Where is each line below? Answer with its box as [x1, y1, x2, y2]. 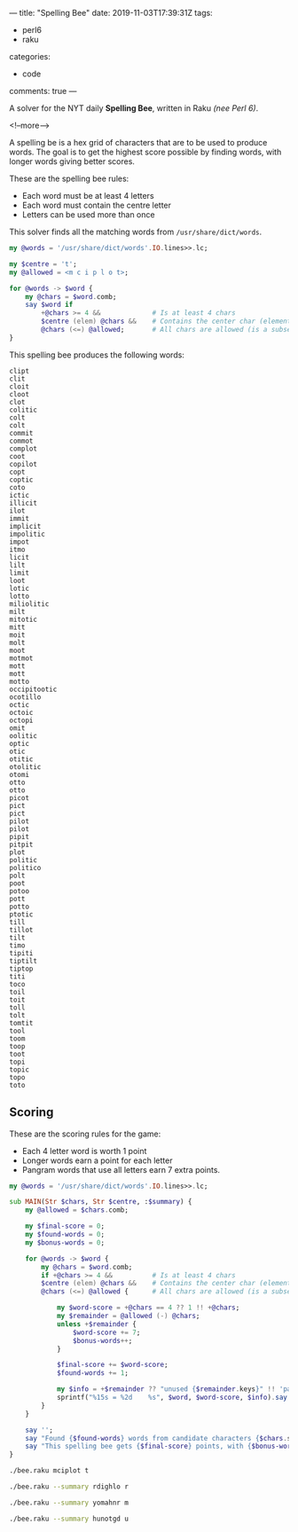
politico [9, 863, 42, 872]
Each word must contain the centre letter [21, 200, 171, 210]
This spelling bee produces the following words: [9, 350, 184, 360]
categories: [9, 51, 51, 61]
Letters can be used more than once [21, 209, 155, 220]
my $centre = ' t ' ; [9, 259, 77, 269]
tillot [9, 925, 34, 934]
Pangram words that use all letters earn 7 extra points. [21, 1164, 220, 1175]
